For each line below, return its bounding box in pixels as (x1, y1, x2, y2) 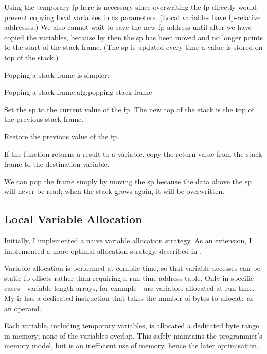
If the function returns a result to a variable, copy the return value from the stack (4, 148, 262, 159)
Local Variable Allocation (4, 211, 143, 227)
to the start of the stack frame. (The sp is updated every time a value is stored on (4, 42, 263, 52)
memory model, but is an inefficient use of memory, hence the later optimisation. (4, 340, 259, 351)
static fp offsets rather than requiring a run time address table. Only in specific (4, 272, 254, 283)
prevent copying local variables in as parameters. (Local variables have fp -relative (4, 11, 261, 22)
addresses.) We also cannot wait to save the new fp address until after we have (4, 22, 252, 32)
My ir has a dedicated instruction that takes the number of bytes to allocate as (4, 293, 254, 304)
